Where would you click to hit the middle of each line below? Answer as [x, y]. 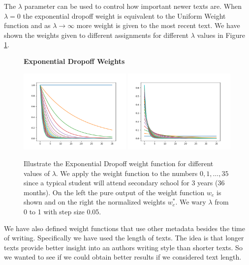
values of [37, 173]
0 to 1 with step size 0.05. [62, 211]
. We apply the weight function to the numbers [127, 173]
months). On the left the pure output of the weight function [114, 192]
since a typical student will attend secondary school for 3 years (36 [124, 183]
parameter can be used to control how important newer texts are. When [133, 6]
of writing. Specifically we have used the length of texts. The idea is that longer [124, 238]
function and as [27, 25]
